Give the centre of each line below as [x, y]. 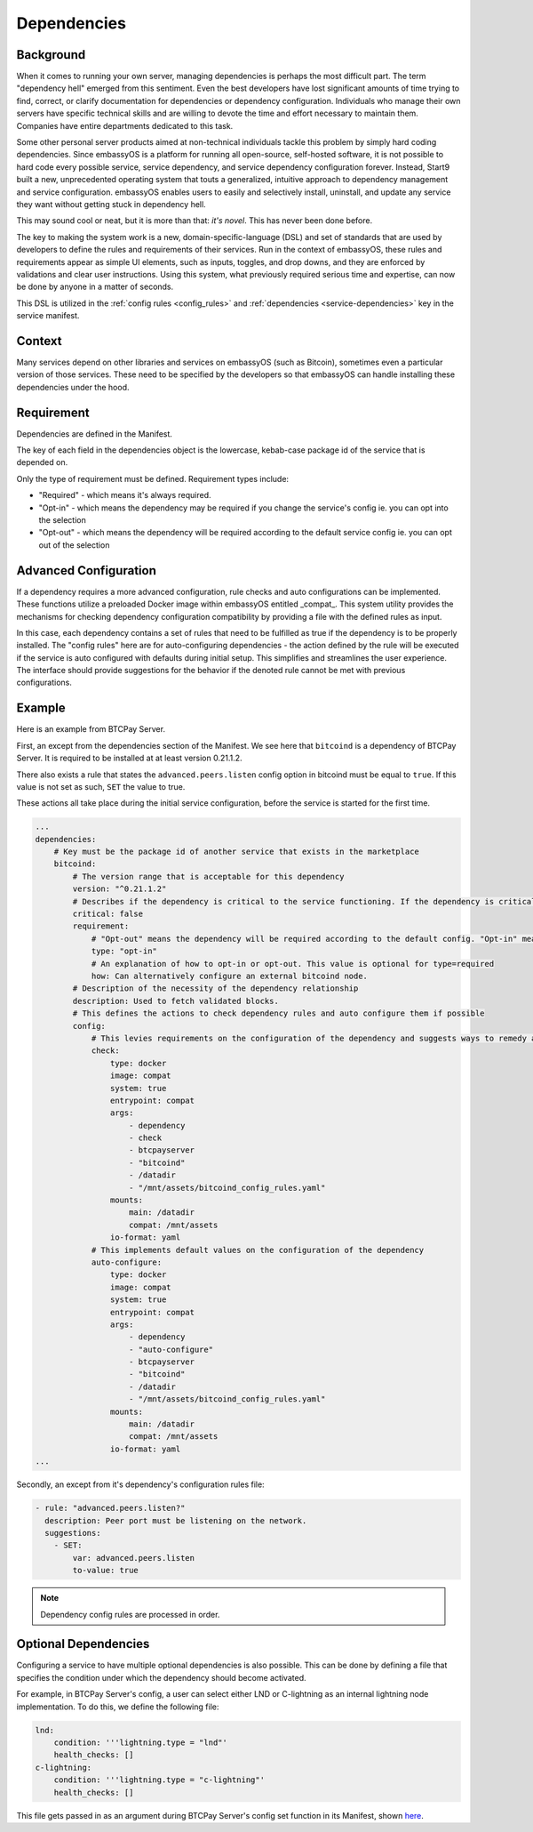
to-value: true [106, 1571]
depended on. [42, 462]
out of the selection [74, 545]
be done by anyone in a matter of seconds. [95, 287]
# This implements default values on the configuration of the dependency [258, 1250]
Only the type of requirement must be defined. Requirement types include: [152, 478]
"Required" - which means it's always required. [125, 495]
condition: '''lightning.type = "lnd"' [141, 1742]
